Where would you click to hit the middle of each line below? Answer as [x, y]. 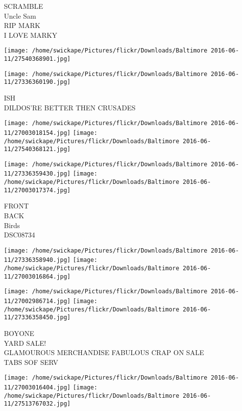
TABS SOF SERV [31, 362]
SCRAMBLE [24, 6]
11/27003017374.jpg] [37, 190]
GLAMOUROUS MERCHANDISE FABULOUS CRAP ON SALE [104, 352]
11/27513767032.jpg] [37, 404]
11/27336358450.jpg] [37, 318]
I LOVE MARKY [31, 35]
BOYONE [19, 333]
